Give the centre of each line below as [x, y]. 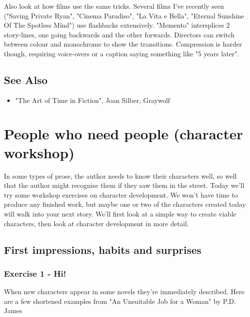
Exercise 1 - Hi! [35, 273]
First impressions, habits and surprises [103, 249]
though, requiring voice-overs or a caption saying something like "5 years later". [122, 53]
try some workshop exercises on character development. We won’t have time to [121, 194]
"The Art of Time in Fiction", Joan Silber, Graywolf [93, 100]
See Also [26, 79]
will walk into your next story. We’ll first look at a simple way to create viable [120, 214]
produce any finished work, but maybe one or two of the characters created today [125, 204]
